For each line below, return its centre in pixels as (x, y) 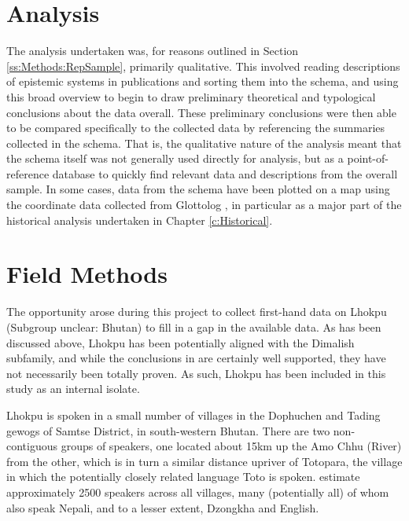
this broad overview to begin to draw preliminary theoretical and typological (191, 96)
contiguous (32, 446)
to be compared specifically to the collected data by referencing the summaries (196, 128)
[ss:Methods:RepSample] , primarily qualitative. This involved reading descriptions (203, 66)
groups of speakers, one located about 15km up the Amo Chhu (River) (231, 446)
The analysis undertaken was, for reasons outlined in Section (153, 51)
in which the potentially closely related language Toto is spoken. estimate (183, 477)
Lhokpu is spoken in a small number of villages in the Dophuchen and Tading (193, 415)
